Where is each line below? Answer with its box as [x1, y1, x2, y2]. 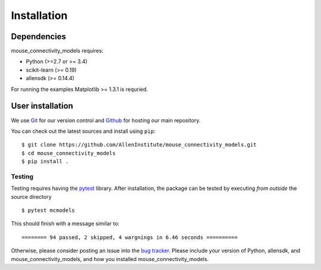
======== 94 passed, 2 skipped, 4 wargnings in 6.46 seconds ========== [21, 234, 238, 240]
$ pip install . [21, 158, 69, 165]
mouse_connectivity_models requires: [11, 47, 103, 55]
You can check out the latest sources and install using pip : [11, 128, 156, 135]
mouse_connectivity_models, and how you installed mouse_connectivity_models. [11, 255, 209, 262]
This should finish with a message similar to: [11, 220, 120, 227]
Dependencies [11, 31, 67, 42]
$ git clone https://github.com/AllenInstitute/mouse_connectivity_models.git [21, 141, 257, 148]
